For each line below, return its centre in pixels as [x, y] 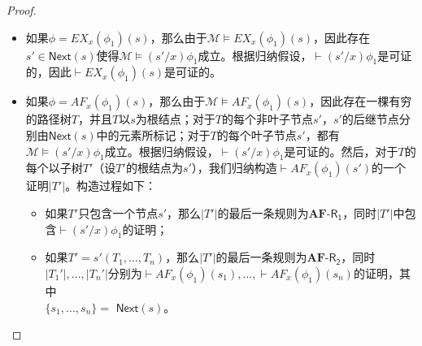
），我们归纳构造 [234, 168]
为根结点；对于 [175, 119]
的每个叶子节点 [257, 134]
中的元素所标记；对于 [153, 134]
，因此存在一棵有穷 [361, 101]
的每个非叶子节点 [267, 119]
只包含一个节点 [118, 212]
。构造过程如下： [111, 186]
